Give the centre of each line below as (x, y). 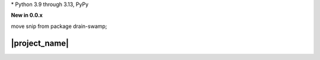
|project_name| (40, 43)
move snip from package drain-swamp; (59, 26)
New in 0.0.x (27, 15)
